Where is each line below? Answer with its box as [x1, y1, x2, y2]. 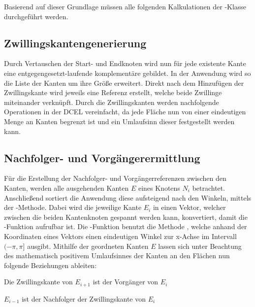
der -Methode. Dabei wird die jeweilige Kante [4, 202, 142, 212]
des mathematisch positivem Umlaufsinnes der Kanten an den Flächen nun [4, 250, 230, 261]
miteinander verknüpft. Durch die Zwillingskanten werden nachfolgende [4, 97, 219, 107]
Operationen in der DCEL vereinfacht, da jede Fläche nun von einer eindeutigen [4, 106, 246, 117]
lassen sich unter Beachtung [158, 240, 242, 251]
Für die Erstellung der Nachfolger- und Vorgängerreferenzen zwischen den [4, 173, 226, 183]
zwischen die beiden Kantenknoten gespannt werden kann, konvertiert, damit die [4, 211, 248, 222]
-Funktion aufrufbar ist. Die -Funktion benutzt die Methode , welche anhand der [4, 221, 247, 232]
